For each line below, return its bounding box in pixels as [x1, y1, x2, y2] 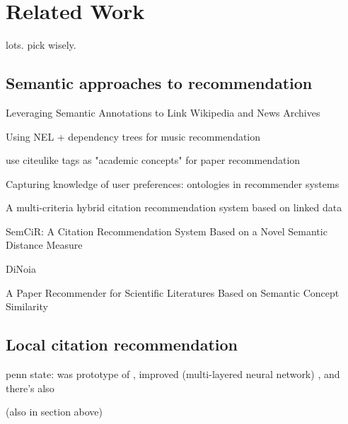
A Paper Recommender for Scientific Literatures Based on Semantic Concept [6, 285, 340, 300]
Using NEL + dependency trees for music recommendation [6, 129, 261, 143]
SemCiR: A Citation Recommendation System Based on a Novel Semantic [6, 223, 327, 238]
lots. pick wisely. [6, 37, 76, 52]
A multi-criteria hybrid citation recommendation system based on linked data [6, 200, 342, 215]
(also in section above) [6, 404, 103, 419]
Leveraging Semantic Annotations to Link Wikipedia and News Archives [6, 105, 320, 119]
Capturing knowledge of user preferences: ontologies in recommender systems [6, 176, 340, 191]
